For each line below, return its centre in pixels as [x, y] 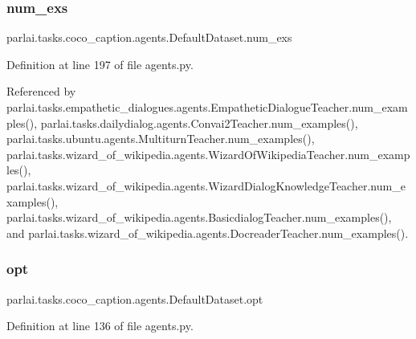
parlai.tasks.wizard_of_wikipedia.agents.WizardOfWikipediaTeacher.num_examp [208, 154]
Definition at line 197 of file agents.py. [100, 64]
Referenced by [41, 91]
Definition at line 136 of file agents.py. [100, 326]
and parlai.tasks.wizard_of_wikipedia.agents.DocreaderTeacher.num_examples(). [208, 233]
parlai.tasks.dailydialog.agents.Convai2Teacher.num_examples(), [199, 123]
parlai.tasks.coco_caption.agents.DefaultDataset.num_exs [149, 37]
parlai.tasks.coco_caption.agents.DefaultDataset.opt [135, 298]
